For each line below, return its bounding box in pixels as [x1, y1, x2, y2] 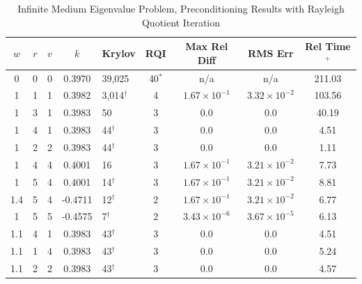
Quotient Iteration [141, 15, 221, 29]
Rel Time [305, 39, 351, 54]
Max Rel [185, 39, 228, 54]
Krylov [102, 45, 136, 60]
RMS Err [248, 45, 294, 60]
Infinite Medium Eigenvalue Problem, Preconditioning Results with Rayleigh [17, 1, 345, 15]
